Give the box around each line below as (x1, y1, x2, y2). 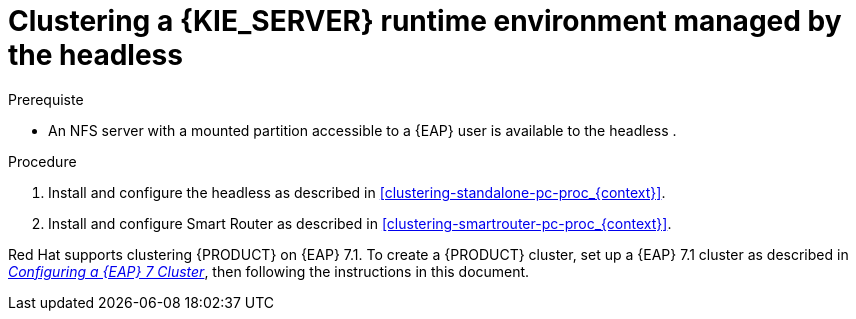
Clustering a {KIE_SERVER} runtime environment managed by (8, 4, 842, 38)
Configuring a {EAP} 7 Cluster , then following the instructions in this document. (8, 262, 530, 280)
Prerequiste (8, 90, 84, 108)
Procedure (8, 152, 77, 170)
